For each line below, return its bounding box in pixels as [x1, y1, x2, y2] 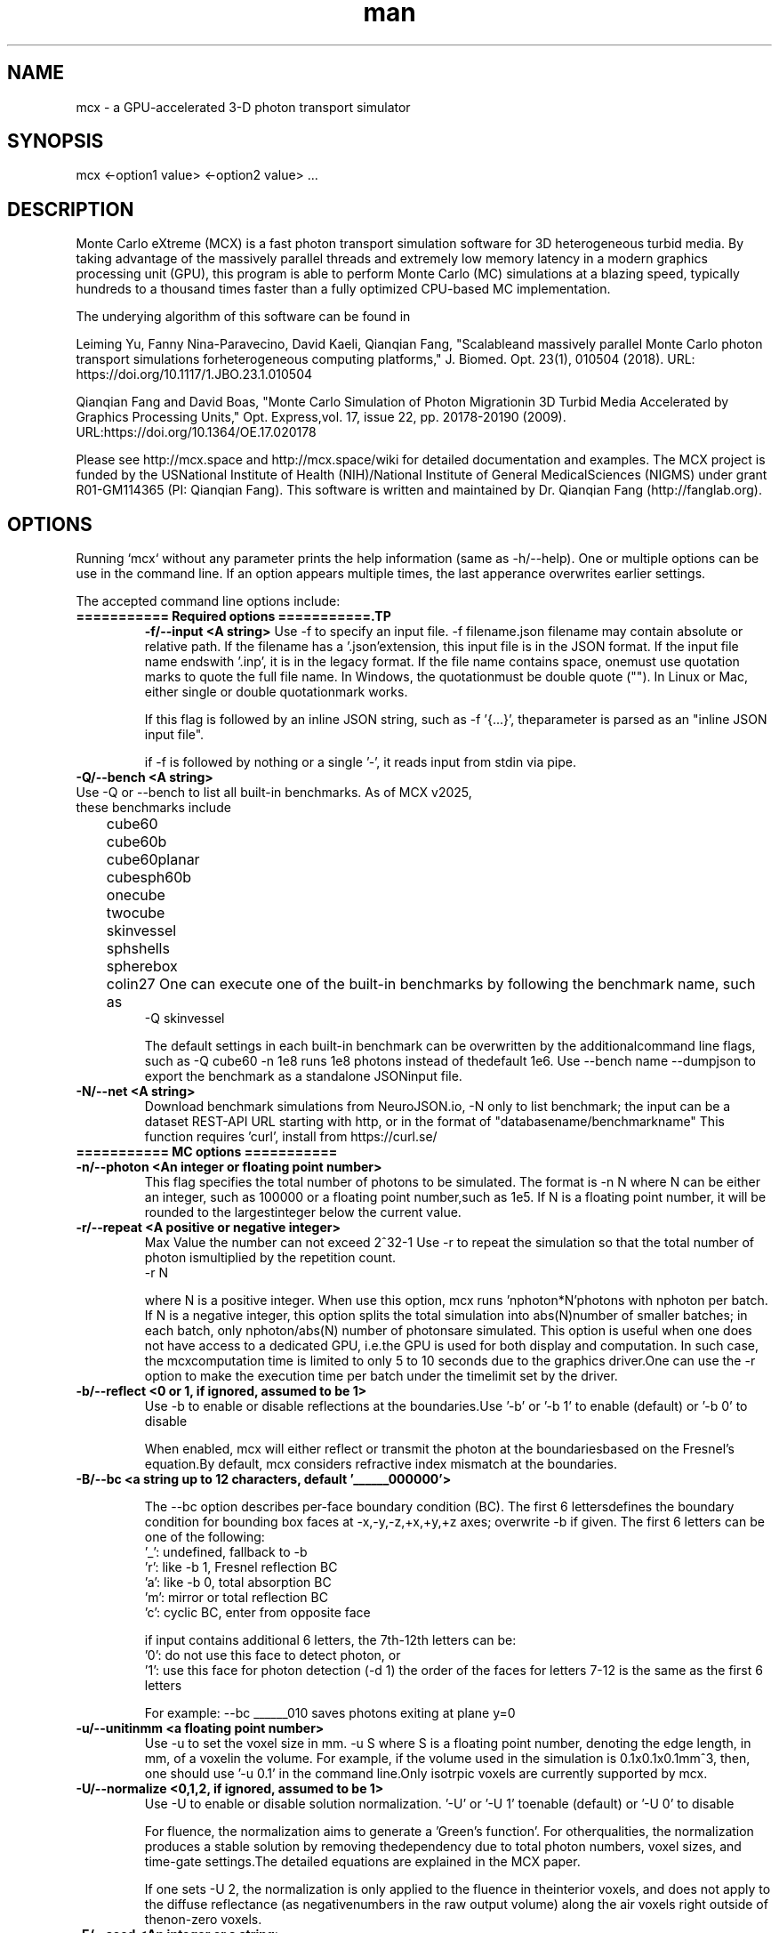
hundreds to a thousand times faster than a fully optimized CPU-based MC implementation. [76, 281, 611, 297]
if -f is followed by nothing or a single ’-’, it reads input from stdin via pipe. [144, 754, 576, 770]
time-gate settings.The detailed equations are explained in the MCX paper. [144, 1854, 581, 1870]
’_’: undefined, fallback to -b [144, 1544, 308, 1560]
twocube [106, 904, 165, 922]
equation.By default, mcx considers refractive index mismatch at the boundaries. [144, 1456, 617, 1472]
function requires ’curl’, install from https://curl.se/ [144, 1129, 438, 1145]
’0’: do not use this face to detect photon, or [144, 1647, 401, 1663]
